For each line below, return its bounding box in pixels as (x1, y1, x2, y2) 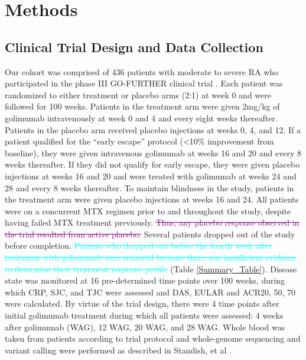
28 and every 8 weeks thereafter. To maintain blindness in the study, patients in (5, 181, 294, 194)
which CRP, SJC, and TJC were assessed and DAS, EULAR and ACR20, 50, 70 (5, 285, 296, 298)
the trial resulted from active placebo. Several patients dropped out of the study (5, 227, 295, 240)
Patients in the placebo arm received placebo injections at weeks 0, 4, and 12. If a (5, 123, 301, 136)
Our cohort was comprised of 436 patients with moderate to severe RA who (5, 65, 279, 78)
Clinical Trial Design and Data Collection (5, 37, 263, 56)
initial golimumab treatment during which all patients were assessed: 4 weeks (5, 309, 284, 322)
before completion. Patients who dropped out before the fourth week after (5, 239, 272, 252)
